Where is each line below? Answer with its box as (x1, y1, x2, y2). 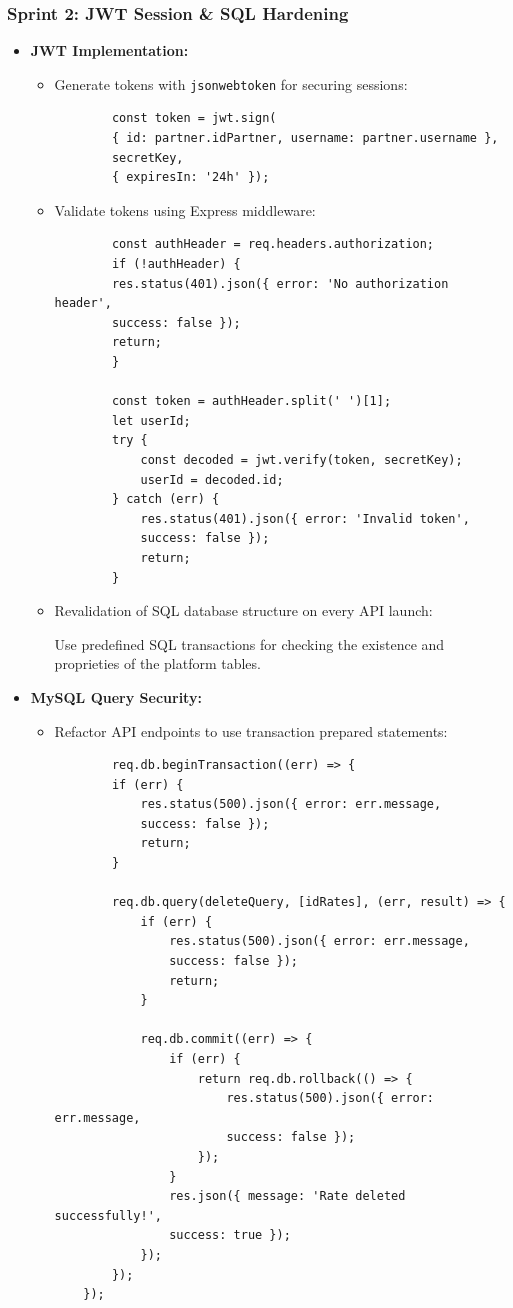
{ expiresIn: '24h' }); (111, 170, 270, 185)
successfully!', (54, 1208, 162, 1223)
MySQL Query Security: (30, 686, 202, 707)
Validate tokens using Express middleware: (54, 199, 316, 220)
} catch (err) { (111, 492, 220, 507)
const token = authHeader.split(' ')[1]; (111, 394, 392, 409)
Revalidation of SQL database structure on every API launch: (54, 600, 433, 621)
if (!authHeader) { (111, 257, 241, 272)
